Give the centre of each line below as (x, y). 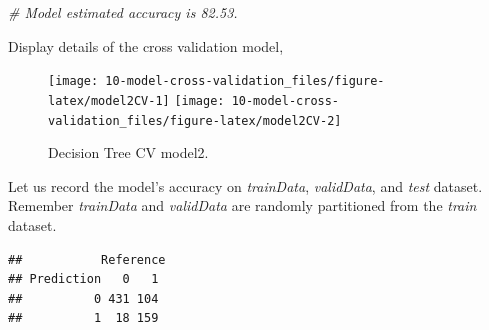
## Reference (87, 259)
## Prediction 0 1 (83, 279)
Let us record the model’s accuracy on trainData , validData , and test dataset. (245, 185)
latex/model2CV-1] (109, 100)
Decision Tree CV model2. (128, 152)
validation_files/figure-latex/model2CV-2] (195, 120)
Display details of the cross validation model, (146, 45)
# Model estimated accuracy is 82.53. (123, 12)
